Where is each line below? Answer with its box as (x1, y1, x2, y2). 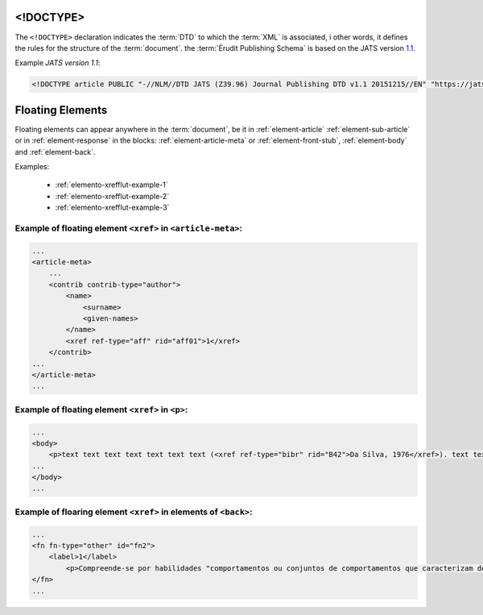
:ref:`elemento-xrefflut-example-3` (55, 202, 170, 213)
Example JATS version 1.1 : (14, 58, 101, 68)
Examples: (14, 161, 50, 171)
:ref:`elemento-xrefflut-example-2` (55, 191, 170, 201)
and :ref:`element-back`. (14, 147, 96, 156)
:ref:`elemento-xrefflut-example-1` (55, 180, 168, 189)
